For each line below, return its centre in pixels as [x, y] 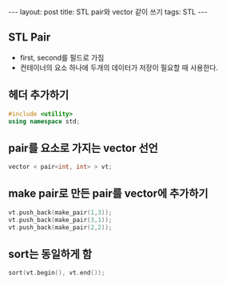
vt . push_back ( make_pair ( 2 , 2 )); [60, 227]
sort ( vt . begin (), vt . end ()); [57, 273]
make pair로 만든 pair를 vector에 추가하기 [109, 194]
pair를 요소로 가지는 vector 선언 [83, 148]
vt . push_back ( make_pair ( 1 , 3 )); [60, 213]
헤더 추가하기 [39, 95]
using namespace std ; [44, 121]
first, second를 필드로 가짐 [62, 57]
